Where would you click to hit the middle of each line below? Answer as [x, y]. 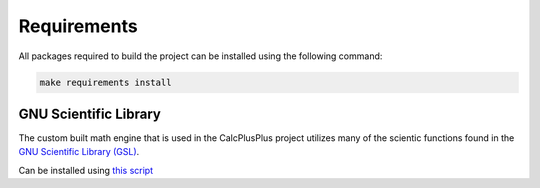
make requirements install [105, 82]
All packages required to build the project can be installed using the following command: [200, 56]
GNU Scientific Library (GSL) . [79, 152]
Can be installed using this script [86, 170]
